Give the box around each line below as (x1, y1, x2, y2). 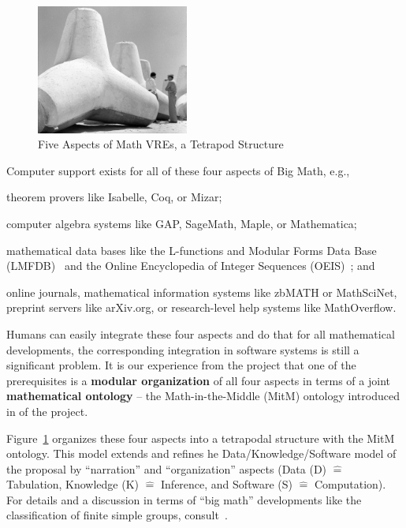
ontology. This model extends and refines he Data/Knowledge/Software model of (6, 445, 397, 462)
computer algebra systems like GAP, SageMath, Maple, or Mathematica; (6, 215, 357, 231)
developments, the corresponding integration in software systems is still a (6, 341, 359, 358)
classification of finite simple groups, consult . (6, 507, 228, 523)
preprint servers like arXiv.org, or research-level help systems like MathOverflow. (6, 299, 397, 316)
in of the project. (6, 403, 88, 419)
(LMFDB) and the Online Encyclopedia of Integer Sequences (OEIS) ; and (6, 257, 375, 274)
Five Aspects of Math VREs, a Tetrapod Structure (38, 136, 284, 152)
